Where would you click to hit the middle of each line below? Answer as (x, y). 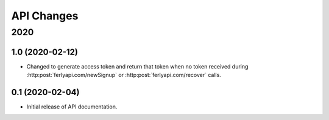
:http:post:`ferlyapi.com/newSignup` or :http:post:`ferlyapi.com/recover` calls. (124, 75)
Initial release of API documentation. (72, 107)
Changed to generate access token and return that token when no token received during (137, 66)
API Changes (45, 16)
